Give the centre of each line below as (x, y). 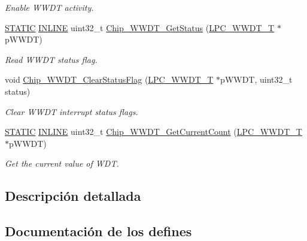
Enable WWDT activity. (49, 7)
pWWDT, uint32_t (256, 79)
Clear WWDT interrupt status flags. (72, 111)
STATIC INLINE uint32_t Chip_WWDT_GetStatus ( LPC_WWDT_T (140, 27)
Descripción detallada (73, 196)
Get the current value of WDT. (62, 163)
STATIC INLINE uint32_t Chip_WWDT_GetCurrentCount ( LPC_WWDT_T (153, 132)
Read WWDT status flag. (51, 59)
